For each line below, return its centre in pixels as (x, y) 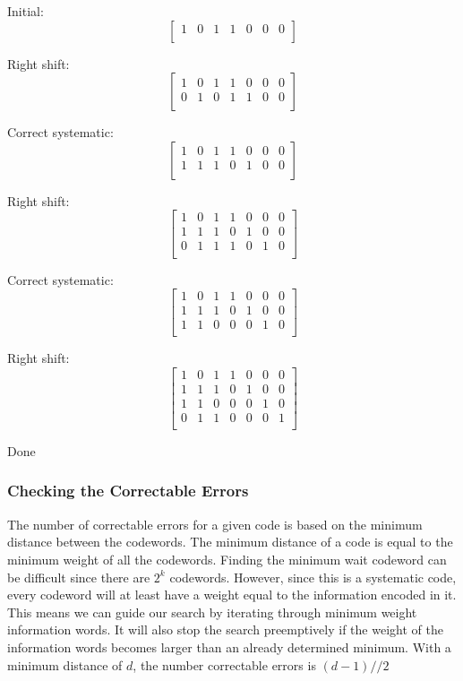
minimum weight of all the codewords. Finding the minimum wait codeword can (227, 559)
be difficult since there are (79, 577)
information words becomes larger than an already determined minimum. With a (229, 647)
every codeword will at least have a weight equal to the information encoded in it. (232, 595)
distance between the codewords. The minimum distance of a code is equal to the (230, 542)
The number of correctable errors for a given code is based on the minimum (215, 524)
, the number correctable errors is (224, 664)
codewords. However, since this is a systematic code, (313, 577)
